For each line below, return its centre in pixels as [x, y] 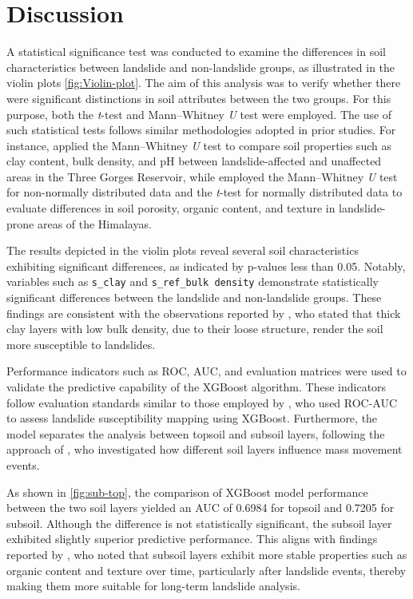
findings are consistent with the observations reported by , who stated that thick [204, 313]
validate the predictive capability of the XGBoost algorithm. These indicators [197, 387]
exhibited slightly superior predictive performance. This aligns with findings [192, 539]
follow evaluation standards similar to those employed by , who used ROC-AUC [202, 402]
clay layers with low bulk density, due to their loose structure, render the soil [195, 329]
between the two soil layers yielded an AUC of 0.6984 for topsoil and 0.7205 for [201, 508]
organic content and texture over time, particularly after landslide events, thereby [206, 570]
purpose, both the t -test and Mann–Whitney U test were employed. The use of [199, 114]
